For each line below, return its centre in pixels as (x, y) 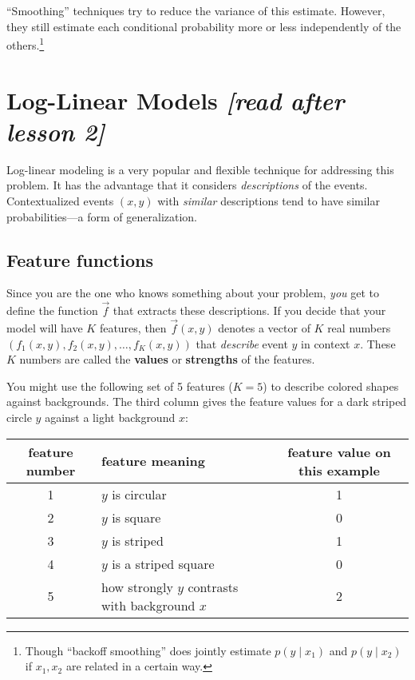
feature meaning (153, 461)
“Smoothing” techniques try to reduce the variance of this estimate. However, (196, 10)
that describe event (242, 343)
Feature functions (80, 259)
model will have (45, 327)
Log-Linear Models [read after (176, 100)
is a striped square (163, 563)
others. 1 (26, 44)
